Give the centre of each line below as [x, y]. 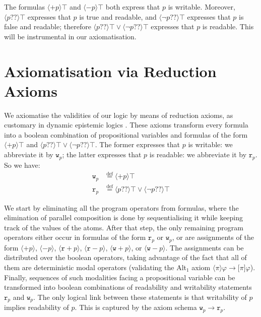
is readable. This [228, 26]
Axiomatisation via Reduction [110, 71]
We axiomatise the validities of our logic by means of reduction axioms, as [119, 115]
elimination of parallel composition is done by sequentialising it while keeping [124, 217]
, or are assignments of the [213, 237]
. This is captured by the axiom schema [136, 307]
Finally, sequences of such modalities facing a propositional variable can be [120, 277]
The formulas [25, 7]
